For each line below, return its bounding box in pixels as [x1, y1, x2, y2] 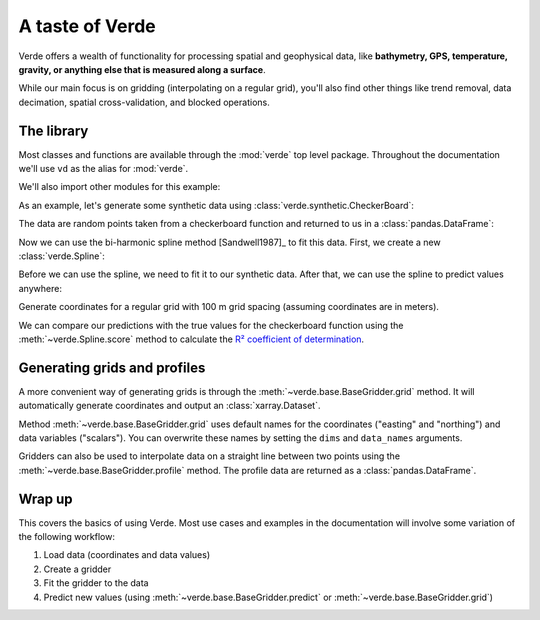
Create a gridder [43, 563, 112, 575]
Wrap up [18, 490, 74, 507]
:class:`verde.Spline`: [18, 250, 105, 262]
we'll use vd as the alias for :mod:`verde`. [18, 163, 189, 175]
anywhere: [18, 282, 62, 294]
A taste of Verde [18, 15, 157, 37]
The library [18, 122, 89, 139]
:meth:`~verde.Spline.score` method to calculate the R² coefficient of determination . [18, 333, 365, 345]
